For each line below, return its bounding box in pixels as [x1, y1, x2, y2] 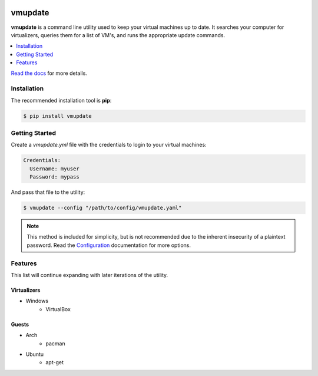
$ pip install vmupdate [23, 113, 92, 119]
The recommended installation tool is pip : [11, 97, 112, 104]
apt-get [45, 359, 64, 366]
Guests [11, 321, 29, 328]
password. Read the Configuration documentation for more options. [26, 242, 191, 249]
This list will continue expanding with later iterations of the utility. [11, 271, 168, 278]
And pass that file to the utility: [11, 189, 85, 196]
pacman [45, 339, 65, 347]
